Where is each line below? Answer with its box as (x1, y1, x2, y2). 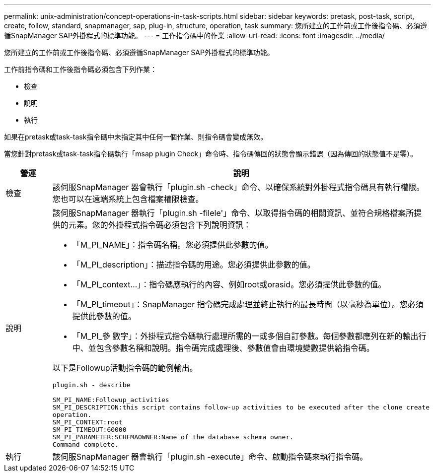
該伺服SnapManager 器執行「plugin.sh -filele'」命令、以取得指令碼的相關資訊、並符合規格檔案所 (52, 208, 414, 218)
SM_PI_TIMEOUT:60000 (52, 426, 127, 433)
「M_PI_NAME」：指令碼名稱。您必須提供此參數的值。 (72, 240, 273, 250)
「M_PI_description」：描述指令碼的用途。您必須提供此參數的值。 (72, 260, 315, 270)
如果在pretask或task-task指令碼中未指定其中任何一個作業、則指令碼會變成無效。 (4, 133, 268, 141)
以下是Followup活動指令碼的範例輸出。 (52, 363, 198, 373)
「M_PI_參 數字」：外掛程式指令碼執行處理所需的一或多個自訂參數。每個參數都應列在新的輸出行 (72, 331, 427, 341)
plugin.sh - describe (52, 381, 131, 389)
